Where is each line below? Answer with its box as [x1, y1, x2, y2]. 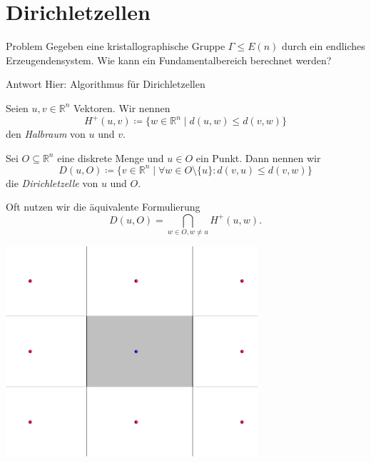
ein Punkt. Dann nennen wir [195, 150, 321, 165]
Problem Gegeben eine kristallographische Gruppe [6, 39, 225, 54]
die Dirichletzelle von [6, 175, 98, 190]
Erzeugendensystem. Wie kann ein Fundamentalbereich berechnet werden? [6, 52, 332, 67]
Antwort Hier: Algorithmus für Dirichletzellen [6, 76, 205, 91]
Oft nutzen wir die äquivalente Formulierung [6, 199, 200, 214]
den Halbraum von [6, 126, 86, 141]
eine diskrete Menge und [57, 150, 164, 165]
